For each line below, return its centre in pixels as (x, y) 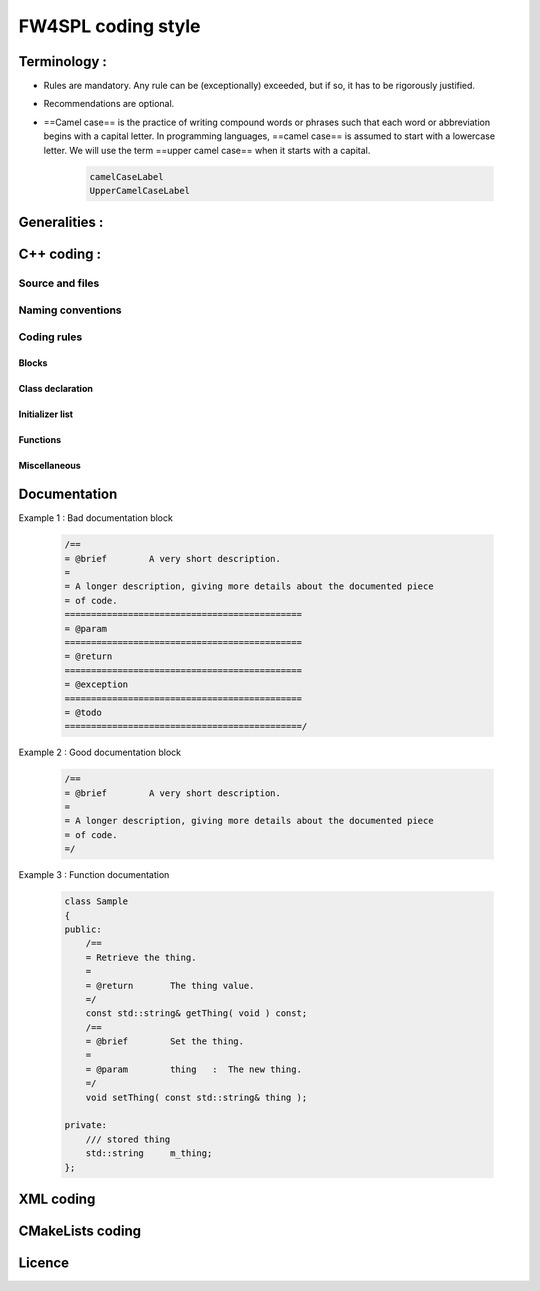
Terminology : (62, 61)
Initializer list (46, 414)
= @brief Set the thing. (165, 1041)
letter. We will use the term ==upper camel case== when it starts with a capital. (207, 150)
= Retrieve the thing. (141, 957)
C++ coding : (60, 254)
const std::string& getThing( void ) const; (196, 1013)
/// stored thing (128, 1139)
